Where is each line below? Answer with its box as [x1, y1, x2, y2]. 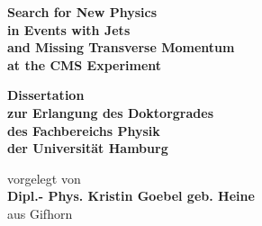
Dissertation [7, 86, 85, 104]
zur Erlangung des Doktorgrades [7, 103, 213, 122]
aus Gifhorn [7, 203, 73, 222]
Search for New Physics [7, 3, 158, 21]
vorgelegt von [7, 168, 81, 187]
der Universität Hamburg [7, 139, 168, 158]
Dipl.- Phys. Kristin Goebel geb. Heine [7, 186, 255, 205]
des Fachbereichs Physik [7, 121, 160, 140]
